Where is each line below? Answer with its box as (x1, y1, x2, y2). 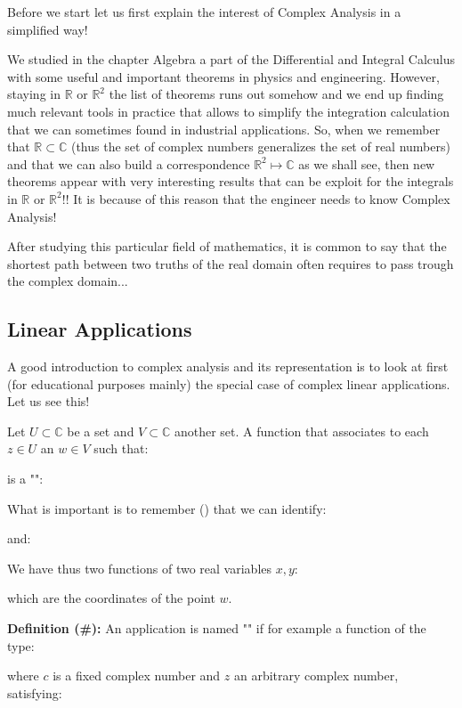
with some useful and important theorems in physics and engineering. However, (7, 67, 440, 85)
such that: (93, 439, 149, 458)
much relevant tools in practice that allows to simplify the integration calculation (7, 102, 450, 120)
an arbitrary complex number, (234, 666, 399, 685)
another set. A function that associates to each (174, 421, 429, 440)
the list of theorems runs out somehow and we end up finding (109, 85, 444, 103)
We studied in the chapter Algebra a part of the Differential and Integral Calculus (7, 50, 456, 69)
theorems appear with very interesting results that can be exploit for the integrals (7, 172, 454, 191)
